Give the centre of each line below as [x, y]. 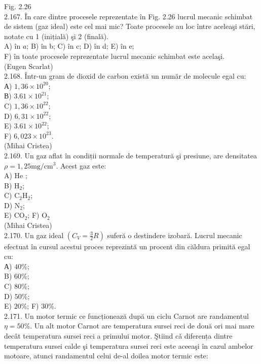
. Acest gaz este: [81, 165]
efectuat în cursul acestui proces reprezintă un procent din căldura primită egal [127, 246]
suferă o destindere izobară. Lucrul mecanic [175, 235]
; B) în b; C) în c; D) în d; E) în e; [80, 46]
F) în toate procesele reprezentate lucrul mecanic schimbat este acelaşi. [114, 56]
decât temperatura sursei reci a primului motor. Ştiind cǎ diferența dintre [118, 336]
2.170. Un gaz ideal [34, 235]
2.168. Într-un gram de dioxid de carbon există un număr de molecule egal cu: [125, 76]
